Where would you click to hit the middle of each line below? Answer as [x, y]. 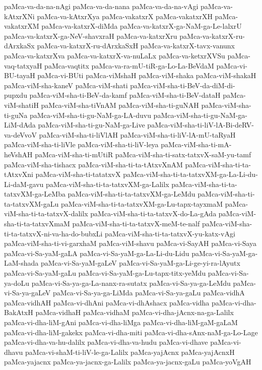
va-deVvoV [20, 134]
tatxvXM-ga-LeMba [35, 194]
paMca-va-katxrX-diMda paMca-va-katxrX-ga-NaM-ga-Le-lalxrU [142, 26]
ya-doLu [17, 283]
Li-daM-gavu [24, 184]
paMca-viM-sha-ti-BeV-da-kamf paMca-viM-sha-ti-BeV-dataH [125, 95]
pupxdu [16, 95]
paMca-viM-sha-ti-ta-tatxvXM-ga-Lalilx [108, 184]
